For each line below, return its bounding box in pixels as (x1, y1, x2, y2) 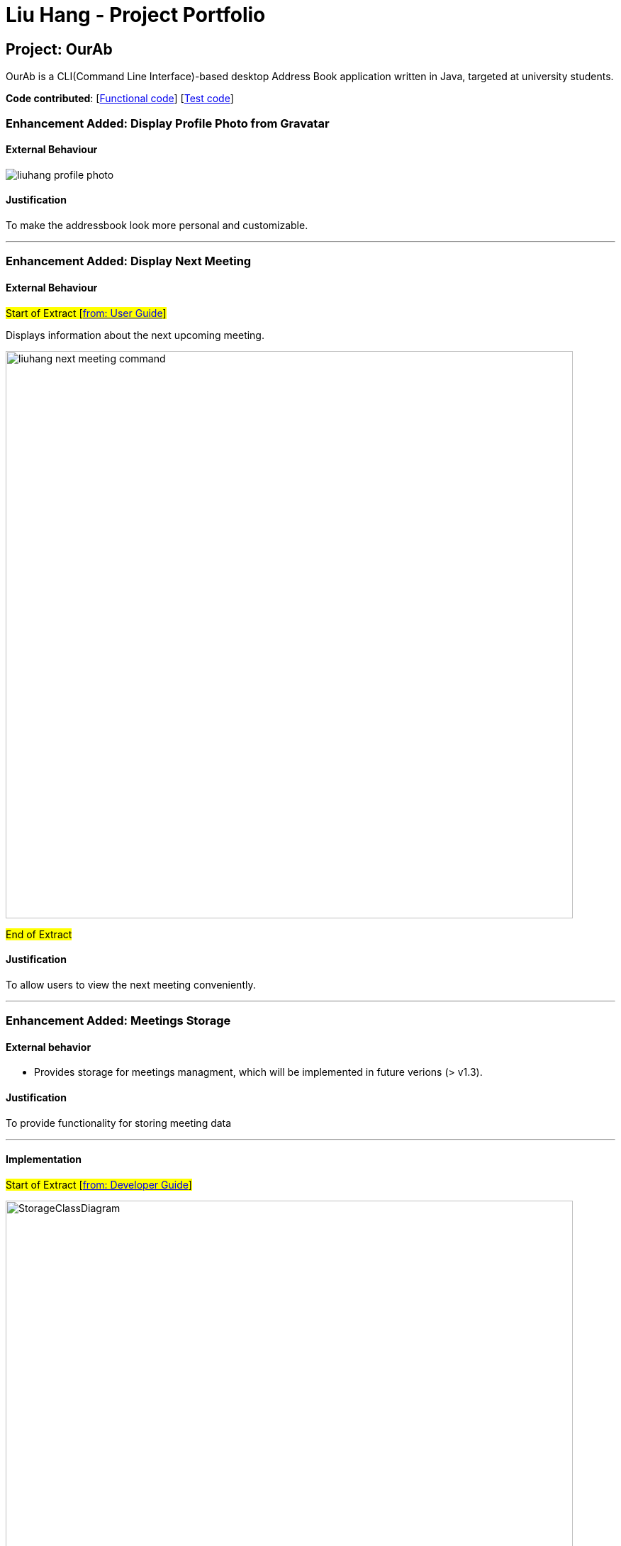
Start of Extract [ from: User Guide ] (6, 306, 167, 319)
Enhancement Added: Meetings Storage (6, 1013, 231, 1028)
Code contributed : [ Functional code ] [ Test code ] (6, 92, 234, 105)
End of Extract (6, 928, 72, 940)
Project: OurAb (6, 40, 113, 58)
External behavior (6, 1040, 91, 1053)
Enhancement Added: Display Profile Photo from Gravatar (6, 116, 330, 130)
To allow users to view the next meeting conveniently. (6, 978, 256, 991)
